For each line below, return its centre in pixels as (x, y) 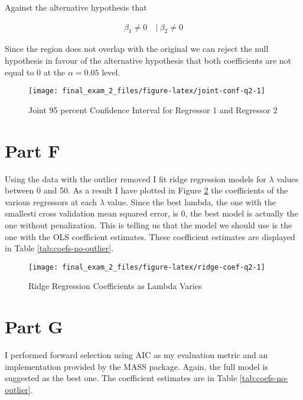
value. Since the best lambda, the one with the (192, 201)
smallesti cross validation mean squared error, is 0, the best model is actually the (151, 213)
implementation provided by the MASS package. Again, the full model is (136, 366)
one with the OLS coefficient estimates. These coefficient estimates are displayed (150, 236)
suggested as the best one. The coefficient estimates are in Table (121, 378)
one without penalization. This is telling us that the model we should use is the (149, 224)
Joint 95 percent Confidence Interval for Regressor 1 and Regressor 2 (153, 109)
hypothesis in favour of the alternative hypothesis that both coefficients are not (148, 60)
